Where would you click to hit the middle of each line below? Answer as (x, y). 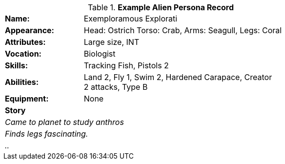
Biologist (100, 54)
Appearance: (30, 30)
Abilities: (22, 82)
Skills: (17, 65)
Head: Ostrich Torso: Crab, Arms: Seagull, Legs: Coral (183, 30)
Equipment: (27, 99)
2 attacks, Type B (116, 87)
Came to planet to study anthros (64, 122)
